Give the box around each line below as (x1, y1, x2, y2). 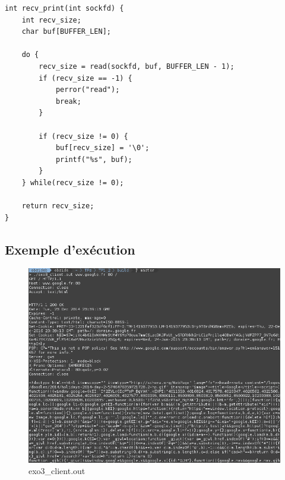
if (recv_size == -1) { (39, 74, 132, 82)
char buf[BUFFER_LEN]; (21, 27, 111, 36)
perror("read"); (55, 85, 120, 94)
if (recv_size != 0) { (39, 132, 128, 141)
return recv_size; (21, 202, 94, 211)
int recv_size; (21, 15, 81, 24)
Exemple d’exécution (5, 240, 135, 258)
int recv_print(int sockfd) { (5, 4, 124, 12)
